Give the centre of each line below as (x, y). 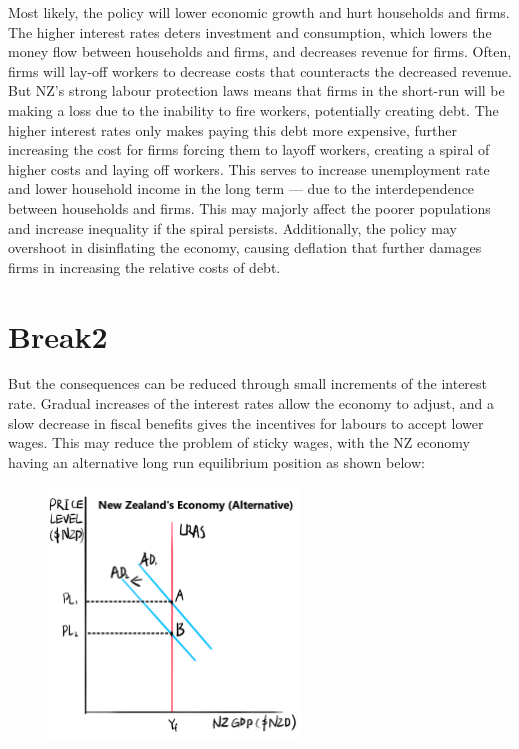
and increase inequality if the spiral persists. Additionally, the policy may (232, 227)
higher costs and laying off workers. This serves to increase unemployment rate (249, 168)
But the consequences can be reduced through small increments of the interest (248, 383)
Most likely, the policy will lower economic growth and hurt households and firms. (259, 12)
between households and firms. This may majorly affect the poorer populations (249, 207)
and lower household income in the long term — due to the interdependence (241, 188)
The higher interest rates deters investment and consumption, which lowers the (250, 31)
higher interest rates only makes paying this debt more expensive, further (233, 129)
